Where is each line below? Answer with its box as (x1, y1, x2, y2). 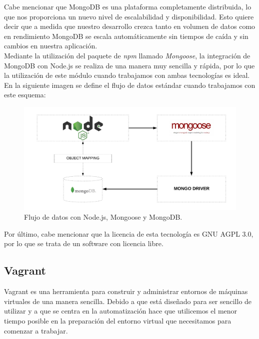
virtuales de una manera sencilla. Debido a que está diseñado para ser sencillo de (4, 296, 252, 306)
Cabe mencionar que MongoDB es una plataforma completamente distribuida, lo (4, 1, 251, 11)
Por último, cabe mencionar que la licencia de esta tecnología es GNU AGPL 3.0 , (4, 228, 253, 239)
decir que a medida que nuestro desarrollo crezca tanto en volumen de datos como (4, 21, 255, 31)
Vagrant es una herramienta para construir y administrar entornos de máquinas (4, 286, 248, 297)
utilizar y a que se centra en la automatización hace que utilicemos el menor (4, 306, 237, 316)
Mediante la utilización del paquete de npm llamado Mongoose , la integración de (4, 50, 250, 60)
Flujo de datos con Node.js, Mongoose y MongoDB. (24, 212, 182, 222)
